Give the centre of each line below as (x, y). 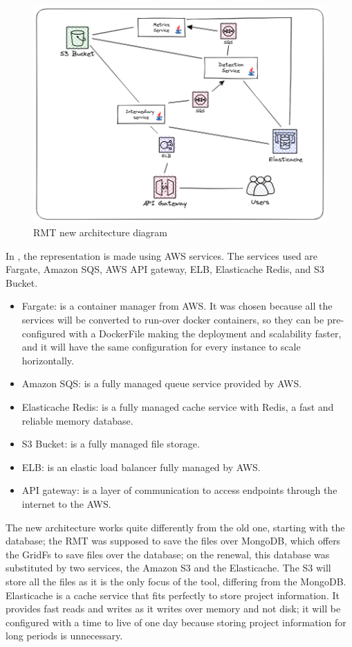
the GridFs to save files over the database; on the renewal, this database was (168, 554)
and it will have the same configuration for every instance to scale (161, 347)
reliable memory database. (77, 420)
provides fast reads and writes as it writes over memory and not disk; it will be (173, 609)
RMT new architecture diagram (100, 232)
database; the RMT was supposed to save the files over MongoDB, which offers (173, 541)
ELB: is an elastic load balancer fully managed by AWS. (141, 467)
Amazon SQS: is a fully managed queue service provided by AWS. (162, 383)
